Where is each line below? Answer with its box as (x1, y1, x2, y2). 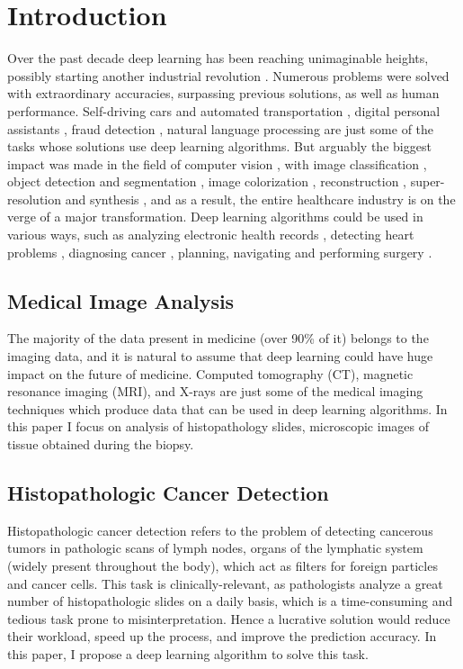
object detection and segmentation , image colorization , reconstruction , (7, 172, 407, 191)
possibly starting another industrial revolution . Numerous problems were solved (7, 66, 450, 85)
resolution (7, 189, 62, 208)
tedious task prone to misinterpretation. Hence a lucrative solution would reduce (7, 609, 450, 628)
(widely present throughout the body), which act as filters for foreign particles (7, 556, 438, 574)
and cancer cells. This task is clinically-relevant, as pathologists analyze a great (7, 574, 443, 592)
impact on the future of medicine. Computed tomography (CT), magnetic (7, 364, 414, 383)
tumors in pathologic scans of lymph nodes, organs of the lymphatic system (7, 538, 423, 557)
